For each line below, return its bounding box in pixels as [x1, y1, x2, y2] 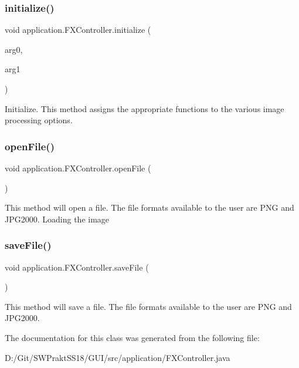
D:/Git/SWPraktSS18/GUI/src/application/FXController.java [5, 351, 230, 363]
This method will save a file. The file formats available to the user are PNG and [5, 300, 292, 312]
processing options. [5, 114, 73, 126]
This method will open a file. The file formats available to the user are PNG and [5, 201, 294, 214]
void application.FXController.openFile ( [5, 162, 151, 174]
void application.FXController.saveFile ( [5, 261, 149, 273]
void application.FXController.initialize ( [5, 23, 151, 36]
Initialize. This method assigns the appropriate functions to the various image [5, 102, 284, 114]
